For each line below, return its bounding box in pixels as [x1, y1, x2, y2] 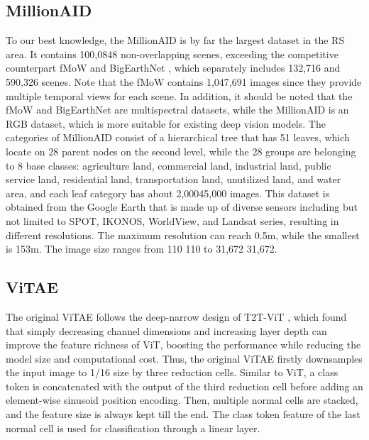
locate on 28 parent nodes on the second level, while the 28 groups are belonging [6, 143, 356, 158]
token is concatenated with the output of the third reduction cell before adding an [6, 378, 363, 393]
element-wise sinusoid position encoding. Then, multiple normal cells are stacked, [6, 392, 358, 407]
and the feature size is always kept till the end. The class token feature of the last [6, 407, 360, 422]
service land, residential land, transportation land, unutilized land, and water [6, 172, 341, 187]
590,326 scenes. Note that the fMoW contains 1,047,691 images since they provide [6, 74, 362, 89]
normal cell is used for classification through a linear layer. [6, 420, 260, 435]
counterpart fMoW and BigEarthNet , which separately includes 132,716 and [6, 60, 341, 75]
